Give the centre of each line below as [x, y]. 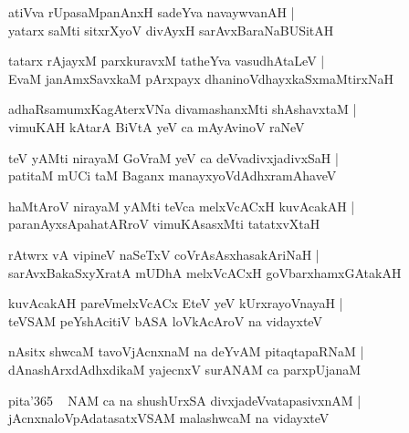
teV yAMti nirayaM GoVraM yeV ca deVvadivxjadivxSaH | [173, 157]
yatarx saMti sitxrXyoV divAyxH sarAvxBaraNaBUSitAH [171, 30]
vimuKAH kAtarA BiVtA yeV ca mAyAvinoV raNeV [157, 126]
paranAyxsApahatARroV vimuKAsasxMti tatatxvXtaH [164, 224]
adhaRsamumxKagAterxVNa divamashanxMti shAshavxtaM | [183, 109]
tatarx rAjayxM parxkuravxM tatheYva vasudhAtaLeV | [167, 61]
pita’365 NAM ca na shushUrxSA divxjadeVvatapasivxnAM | [185, 400]
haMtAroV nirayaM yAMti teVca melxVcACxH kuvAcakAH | [182, 206]
